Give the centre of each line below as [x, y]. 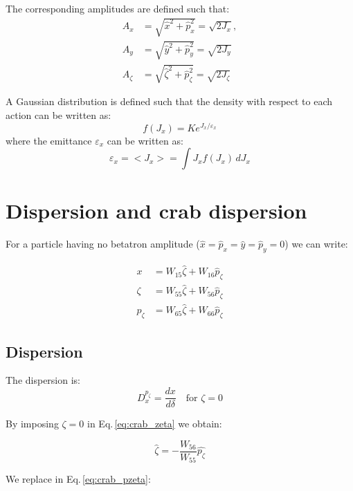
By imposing [32, 424]
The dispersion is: [43, 380]
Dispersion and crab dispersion [156, 211]
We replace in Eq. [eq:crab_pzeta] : [78, 479]
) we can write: [316, 244]
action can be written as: [58, 114]
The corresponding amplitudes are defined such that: [118, 8]
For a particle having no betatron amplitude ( [103, 244]
